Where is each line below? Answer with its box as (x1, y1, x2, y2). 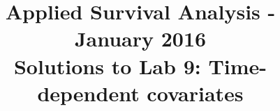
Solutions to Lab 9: (13, 51, 201, 80)
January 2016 (74, 24, 207, 53)
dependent (37, 78, 140, 107)
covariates (147, 78, 244, 107)
